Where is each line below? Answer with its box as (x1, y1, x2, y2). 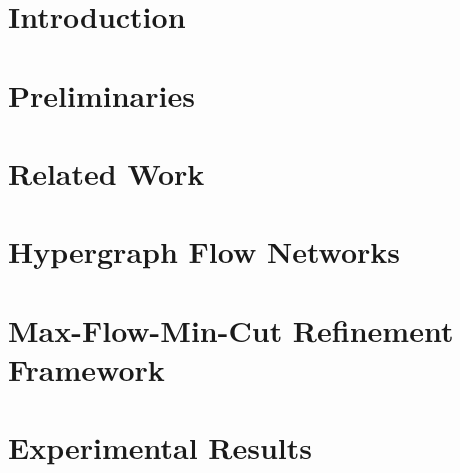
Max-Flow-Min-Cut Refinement (8, 309, 454, 350)
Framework (8, 348, 165, 389)
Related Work (8, 152, 205, 193)
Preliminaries (8, 74, 195, 115)
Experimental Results (8, 427, 312, 468)
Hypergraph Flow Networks (8, 231, 400, 272)
